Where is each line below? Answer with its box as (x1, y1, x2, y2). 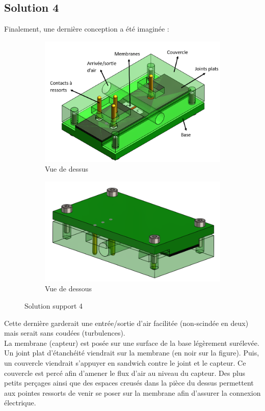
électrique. (4, 397, 36, 408)
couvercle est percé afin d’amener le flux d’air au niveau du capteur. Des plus (4, 367, 246, 378)
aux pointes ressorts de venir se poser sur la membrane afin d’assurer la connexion (4, 387, 261, 398)
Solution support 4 (24, 300, 83, 311)
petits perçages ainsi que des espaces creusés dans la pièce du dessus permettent (4, 377, 254, 388)
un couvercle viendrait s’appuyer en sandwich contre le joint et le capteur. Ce (4, 358, 246, 368)
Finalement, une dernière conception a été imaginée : (4, 23, 169, 34)
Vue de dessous (45, 283, 92, 294)
